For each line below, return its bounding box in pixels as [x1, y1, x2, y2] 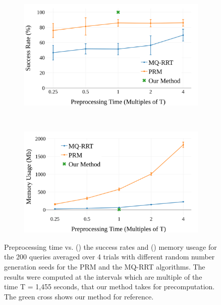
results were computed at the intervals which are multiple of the [4, 271, 202, 282]
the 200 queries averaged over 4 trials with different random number [4, 251, 215, 262]
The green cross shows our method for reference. [4, 291, 154, 301]
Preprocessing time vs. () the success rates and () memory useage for [4, 241, 217, 252]
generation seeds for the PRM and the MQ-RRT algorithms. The [4, 261, 205, 272]
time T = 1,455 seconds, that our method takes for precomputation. [4, 281, 215, 292]
